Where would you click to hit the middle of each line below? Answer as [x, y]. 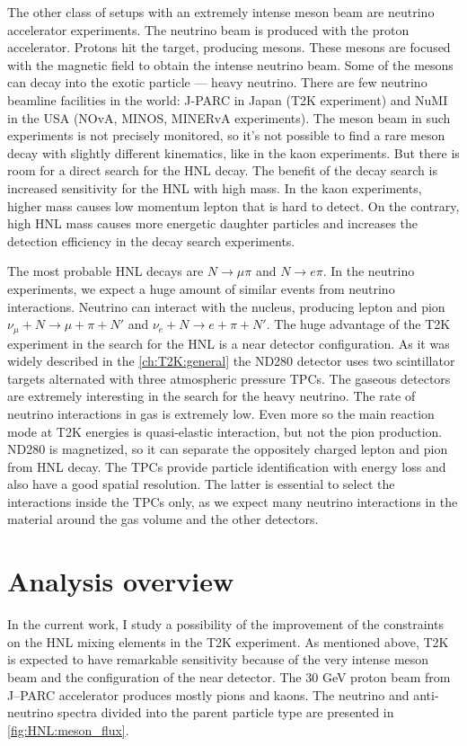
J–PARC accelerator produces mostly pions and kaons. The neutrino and [208, 694]
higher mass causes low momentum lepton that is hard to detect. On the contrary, [233, 205]
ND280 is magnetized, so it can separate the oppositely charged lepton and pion [228, 449]
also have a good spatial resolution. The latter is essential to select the [201, 484]
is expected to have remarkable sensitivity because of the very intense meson [218, 659]
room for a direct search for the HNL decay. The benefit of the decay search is [222, 170]
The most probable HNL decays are [106, 271]
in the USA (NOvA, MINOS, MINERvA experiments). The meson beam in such [229, 117]
